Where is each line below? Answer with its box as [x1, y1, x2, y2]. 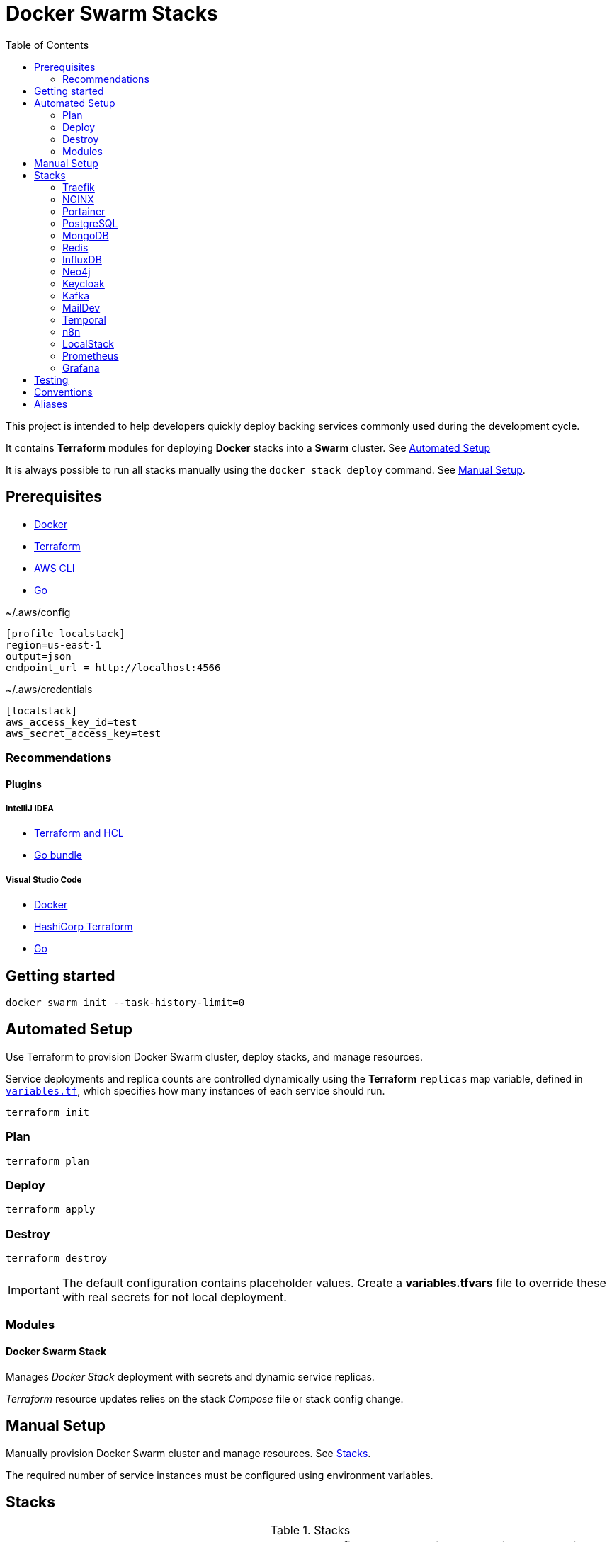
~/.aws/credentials [6, 683, 93, 695]
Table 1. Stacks [270, 1523, 351, 1538]
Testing [34, 373, 69, 386]
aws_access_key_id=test [6, 716, 137, 728]
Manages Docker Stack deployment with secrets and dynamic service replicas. [6, 1370, 375, 1383]
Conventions [34, 385, 93, 398]
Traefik [62, 181, 95, 193]
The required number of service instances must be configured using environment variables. [6, 1468, 433, 1481]
